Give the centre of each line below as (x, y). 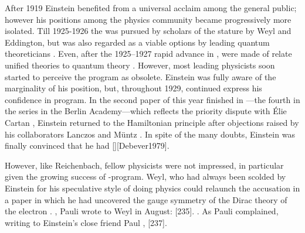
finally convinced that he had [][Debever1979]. (87, 145)
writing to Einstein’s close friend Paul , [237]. (86, 222)
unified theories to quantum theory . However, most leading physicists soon (140, 65)
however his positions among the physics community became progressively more (148, 19)
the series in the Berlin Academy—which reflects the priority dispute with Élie (146, 111)
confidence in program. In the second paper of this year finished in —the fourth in (152, 99)
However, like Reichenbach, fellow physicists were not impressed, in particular (144, 165)
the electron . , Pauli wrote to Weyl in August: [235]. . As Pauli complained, (142, 211)
